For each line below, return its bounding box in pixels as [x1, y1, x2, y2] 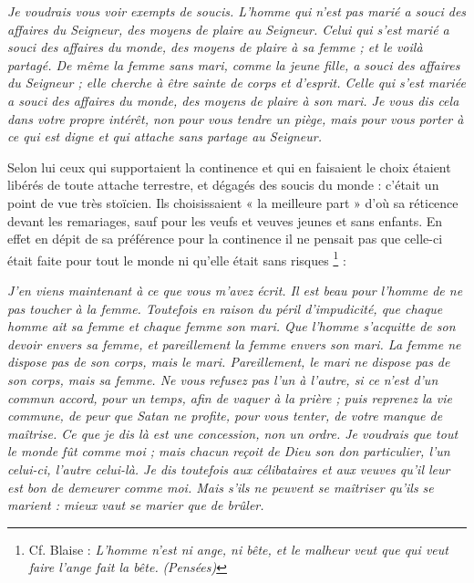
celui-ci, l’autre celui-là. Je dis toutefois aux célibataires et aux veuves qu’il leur [7, 459, 450, 478]
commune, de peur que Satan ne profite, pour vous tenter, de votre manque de [7, 406, 443, 425]
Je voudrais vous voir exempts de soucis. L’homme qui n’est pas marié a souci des [7, 2, 467, 20]
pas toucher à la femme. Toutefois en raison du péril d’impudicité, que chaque [7, 298, 443, 318]
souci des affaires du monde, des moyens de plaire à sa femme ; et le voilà [7, 37, 423, 57]
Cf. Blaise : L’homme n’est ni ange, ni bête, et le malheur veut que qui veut [28, 539, 448, 558]
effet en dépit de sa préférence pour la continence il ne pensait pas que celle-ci [7, 229, 443, 248]
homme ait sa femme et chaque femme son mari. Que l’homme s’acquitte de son [7, 317, 456, 336]
